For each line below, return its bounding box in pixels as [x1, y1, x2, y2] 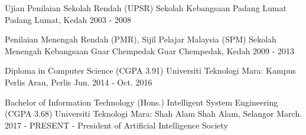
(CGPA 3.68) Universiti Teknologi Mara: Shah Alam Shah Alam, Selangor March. [5, 107, 302, 120]
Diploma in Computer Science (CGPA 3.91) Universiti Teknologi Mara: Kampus [5, 64, 296, 77]
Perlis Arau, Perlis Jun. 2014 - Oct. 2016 [5, 75, 152, 88]
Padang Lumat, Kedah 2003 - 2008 [5, 13, 131, 25]
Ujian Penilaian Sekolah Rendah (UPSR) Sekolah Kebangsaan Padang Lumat [5, 2, 287, 14]
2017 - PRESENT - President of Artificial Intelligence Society [5, 118, 228, 131]
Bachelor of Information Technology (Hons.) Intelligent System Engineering [5, 96, 278, 108]
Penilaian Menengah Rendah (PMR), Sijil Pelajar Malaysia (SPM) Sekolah [5, 33, 276, 45]
